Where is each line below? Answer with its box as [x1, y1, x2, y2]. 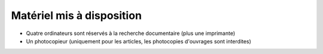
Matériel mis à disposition [11, 9, 142, 22]
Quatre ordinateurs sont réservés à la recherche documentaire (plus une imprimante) [26, 30, 236, 37]
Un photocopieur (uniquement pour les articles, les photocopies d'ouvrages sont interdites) [26, 37, 251, 45]
